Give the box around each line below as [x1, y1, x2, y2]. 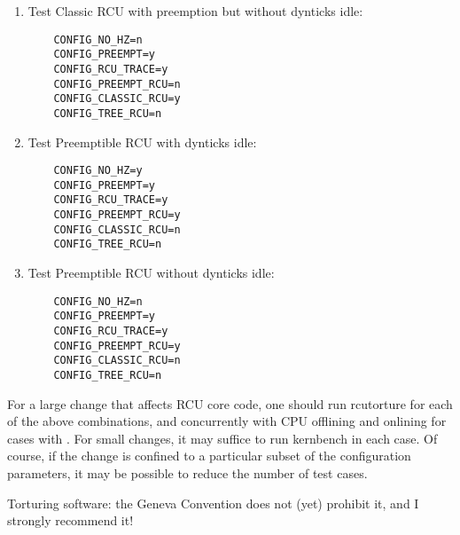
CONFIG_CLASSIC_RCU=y [53, 92, 181, 106]
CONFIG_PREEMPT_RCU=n [53, 77, 181, 90]
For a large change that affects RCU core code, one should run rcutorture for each [7, 394, 453, 413]
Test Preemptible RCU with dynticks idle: [27, 132, 257, 151]
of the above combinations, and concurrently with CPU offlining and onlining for [7, 412, 447, 430]
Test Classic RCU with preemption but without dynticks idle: [27, 2, 363, 20]
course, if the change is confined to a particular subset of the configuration [7, 446, 411, 465]
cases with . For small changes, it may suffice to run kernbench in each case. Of [7, 429, 438, 447]
